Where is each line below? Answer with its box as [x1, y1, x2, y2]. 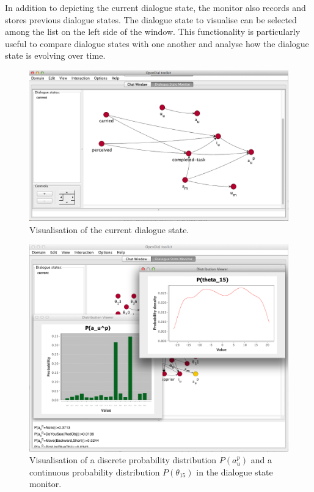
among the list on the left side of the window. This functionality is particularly [5, 25, 301, 38]
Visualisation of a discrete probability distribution [29, 453, 217, 466]
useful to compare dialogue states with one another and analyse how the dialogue [5, 37, 309, 50]
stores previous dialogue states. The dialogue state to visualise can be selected [5, 13, 297, 26]
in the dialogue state [196, 465, 273, 478]
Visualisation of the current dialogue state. [29, 223, 189, 236]
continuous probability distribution [29, 465, 160, 478]
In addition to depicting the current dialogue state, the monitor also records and [5, 1, 306, 13]
